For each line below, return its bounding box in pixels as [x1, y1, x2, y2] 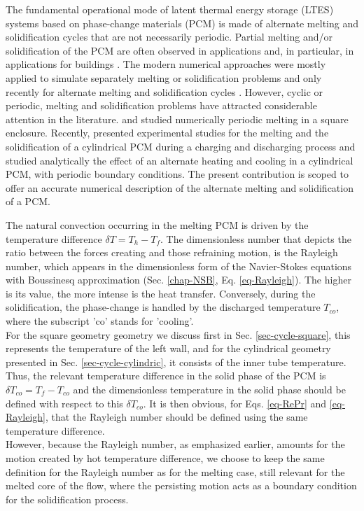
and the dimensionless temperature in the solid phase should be [73, 382, 346, 397]
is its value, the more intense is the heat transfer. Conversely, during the [6, 286, 316, 300]
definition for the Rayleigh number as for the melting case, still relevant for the [6, 464, 345, 479]
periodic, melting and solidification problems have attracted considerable [6, 98, 317, 113]
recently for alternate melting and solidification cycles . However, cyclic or [6, 84, 323, 99]
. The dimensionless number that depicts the [160, 231, 351, 246]
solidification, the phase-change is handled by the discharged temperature [6, 300, 321, 314]
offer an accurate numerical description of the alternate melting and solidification [6, 180, 353, 195]
